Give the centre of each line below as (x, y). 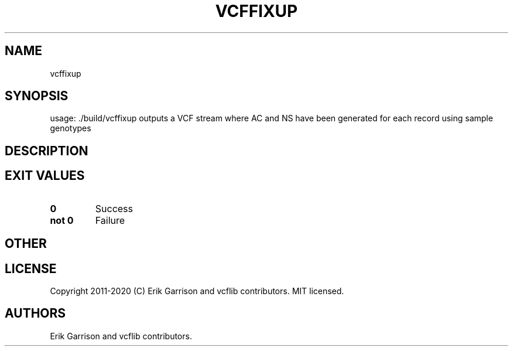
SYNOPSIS (37, 96)
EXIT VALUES (45, 176)
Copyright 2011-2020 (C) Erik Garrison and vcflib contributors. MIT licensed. (197, 291)
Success (114, 208)
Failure (110, 220)
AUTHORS (35, 313)
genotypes (71, 128)
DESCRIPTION (47, 151)
